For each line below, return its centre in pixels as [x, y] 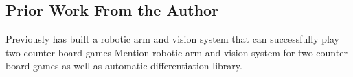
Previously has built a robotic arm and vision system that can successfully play [172, 39]
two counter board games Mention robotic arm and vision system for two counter [176, 52]
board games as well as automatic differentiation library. [124, 66]
